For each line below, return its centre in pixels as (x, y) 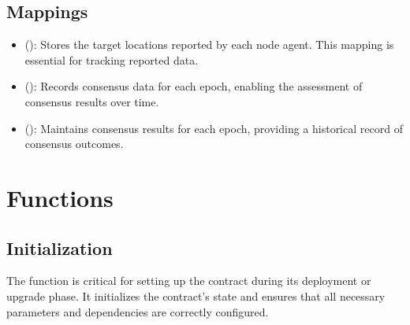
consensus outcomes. (74, 144)
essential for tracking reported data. (112, 59)
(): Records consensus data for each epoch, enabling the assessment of (194, 86)
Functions (60, 197)
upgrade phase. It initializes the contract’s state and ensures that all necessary (196, 295)
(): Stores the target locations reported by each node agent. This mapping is (209, 44)
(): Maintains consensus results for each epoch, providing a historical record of (214, 128)
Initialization (60, 247)
